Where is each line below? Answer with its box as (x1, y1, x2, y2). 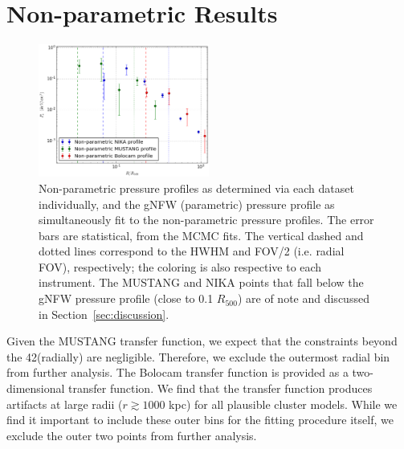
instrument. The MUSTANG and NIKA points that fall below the (39, 274, 364, 291)
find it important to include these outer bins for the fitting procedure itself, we (6, 411, 394, 428)
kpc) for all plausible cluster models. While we (169, 395, 398, 412)
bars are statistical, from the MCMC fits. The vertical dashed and (39, 227, 364, 243)
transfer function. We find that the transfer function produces (68, 380, 373, 397)
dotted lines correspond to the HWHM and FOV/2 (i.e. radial (39, 243, 345, 259)
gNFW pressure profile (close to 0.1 (39, 290, 214, 307)
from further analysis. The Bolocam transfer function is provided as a (6, 364, 349, 381)
